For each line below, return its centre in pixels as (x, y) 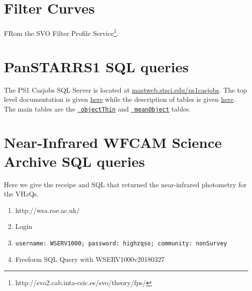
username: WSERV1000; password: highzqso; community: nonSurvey (121, 244)
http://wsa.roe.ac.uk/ (47, 210)
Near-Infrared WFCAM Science (113, 142)
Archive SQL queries (74, 161)
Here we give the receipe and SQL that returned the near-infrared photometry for (125, 184)
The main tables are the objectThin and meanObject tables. (97, 108)
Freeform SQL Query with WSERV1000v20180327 (90, 259)
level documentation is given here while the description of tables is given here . (120, 99)
